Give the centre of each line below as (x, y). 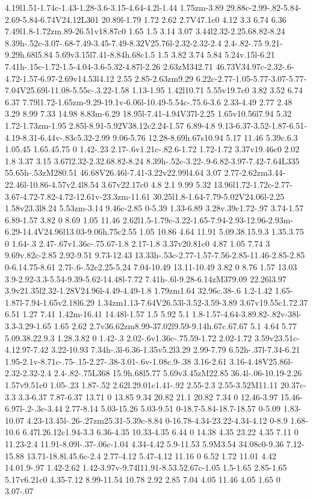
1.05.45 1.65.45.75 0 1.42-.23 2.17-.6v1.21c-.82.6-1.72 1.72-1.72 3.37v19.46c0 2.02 (152, 149)
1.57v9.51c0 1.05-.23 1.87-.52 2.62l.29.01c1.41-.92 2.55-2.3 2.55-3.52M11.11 (141, 385)
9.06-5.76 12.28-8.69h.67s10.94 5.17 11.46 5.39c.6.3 (205, 137)
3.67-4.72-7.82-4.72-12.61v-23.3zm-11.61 (78, 196)
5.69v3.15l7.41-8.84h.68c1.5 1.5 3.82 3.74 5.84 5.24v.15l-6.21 (165, 54)
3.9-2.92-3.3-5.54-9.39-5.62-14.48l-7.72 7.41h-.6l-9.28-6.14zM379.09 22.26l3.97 (146, 278)
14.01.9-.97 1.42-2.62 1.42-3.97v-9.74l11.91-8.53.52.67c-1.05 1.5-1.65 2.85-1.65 (146, 467)
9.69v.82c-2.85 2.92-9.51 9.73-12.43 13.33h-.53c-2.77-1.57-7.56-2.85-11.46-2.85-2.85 (155, 255)
